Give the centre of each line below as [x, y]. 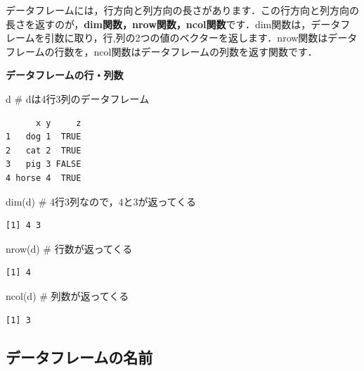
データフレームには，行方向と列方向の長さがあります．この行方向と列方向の [183, 10]
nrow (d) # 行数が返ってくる [69, 248]
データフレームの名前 [79, 357]
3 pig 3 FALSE [44, 164]
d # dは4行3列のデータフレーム [78, 98]
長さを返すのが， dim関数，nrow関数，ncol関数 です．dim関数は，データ [173, 24]
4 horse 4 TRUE [44, 178]
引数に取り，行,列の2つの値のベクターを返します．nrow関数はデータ [201, 38]
